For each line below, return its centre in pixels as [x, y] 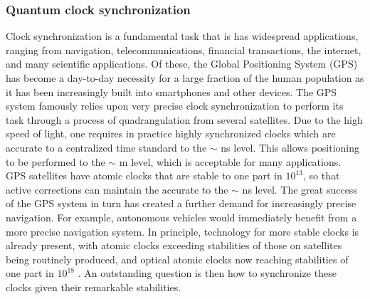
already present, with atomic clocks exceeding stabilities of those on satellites [174, 245]
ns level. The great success [300, 189]
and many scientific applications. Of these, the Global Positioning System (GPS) [182, 64]
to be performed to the [55, 161]
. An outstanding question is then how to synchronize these [207, 273]
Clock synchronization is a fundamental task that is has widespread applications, [182, 36]
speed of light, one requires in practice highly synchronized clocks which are [171, 133]
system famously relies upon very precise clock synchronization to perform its [175, 106]
